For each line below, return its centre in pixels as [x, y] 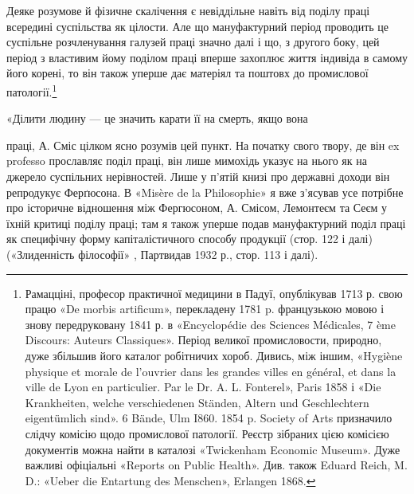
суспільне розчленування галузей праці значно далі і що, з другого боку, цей [193, 42]
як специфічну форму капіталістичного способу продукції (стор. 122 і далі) [189, 239]
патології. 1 [32, 90]
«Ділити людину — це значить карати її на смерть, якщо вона [157, 118]
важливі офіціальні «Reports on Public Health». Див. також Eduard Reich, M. [216, 465]
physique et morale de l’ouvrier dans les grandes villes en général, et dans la [211, 371]
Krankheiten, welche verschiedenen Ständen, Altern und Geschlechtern [197, 402]
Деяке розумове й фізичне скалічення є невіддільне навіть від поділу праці [188, 10]
